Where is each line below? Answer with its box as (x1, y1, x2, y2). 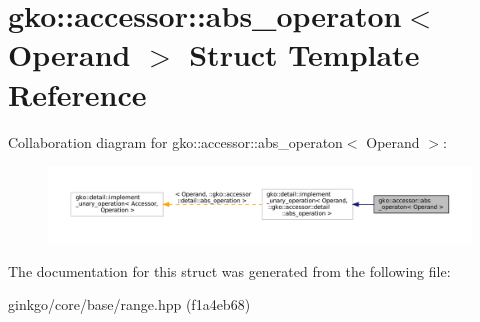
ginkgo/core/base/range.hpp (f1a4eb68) (8, 294, 251, 315)
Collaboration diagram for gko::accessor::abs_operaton (8, 131, 343, 152)
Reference (8, 73, 147, 114)
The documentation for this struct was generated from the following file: (8, 260, 451, 281)
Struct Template (189, 34, 420, 75)
